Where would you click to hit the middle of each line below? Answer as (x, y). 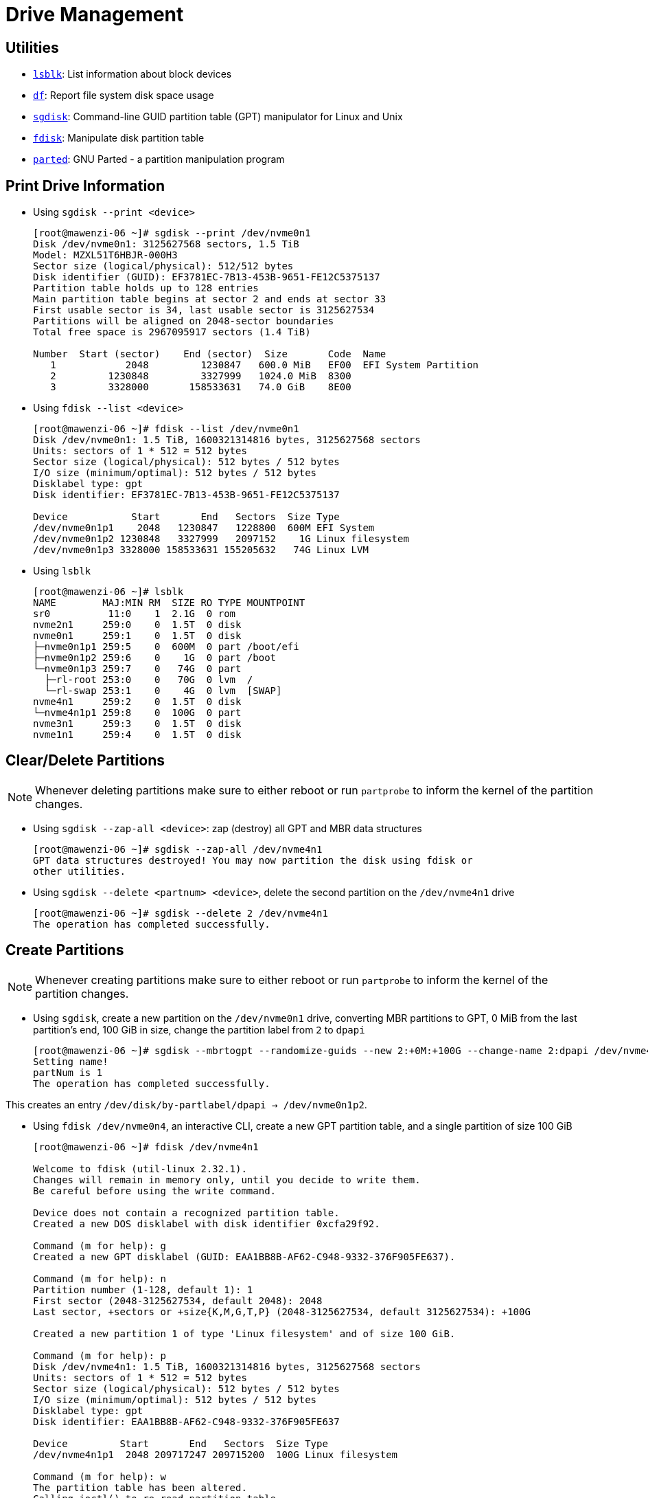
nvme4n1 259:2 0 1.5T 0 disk (137, 702)
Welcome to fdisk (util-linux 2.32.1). (140, 1169)
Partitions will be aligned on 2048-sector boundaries (184, 321)
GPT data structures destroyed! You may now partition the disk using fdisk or (253, 860)
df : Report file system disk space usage (124, 96)
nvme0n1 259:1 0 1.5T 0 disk (137, 636)
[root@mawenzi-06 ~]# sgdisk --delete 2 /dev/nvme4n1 (181, 913)
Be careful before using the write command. (155, 1190)
